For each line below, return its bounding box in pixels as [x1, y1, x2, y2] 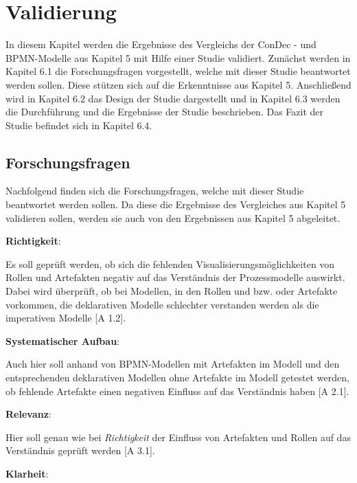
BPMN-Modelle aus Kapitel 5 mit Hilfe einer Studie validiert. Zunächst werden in [5, 50, 351, 65]
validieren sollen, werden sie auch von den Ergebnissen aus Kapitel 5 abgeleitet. [5, 210, 341, 225]
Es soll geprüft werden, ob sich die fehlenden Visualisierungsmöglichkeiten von [5, 256, 335, 271]
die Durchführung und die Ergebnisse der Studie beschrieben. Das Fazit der [5, 104, 323, 119]
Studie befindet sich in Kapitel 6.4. [5, 117, 152, 132]
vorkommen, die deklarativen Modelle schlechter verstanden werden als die [5, 297, 319, 311]
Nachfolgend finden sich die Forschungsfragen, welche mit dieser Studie [5, 183, 304, 198]
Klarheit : [5, 466, 49, 480]
